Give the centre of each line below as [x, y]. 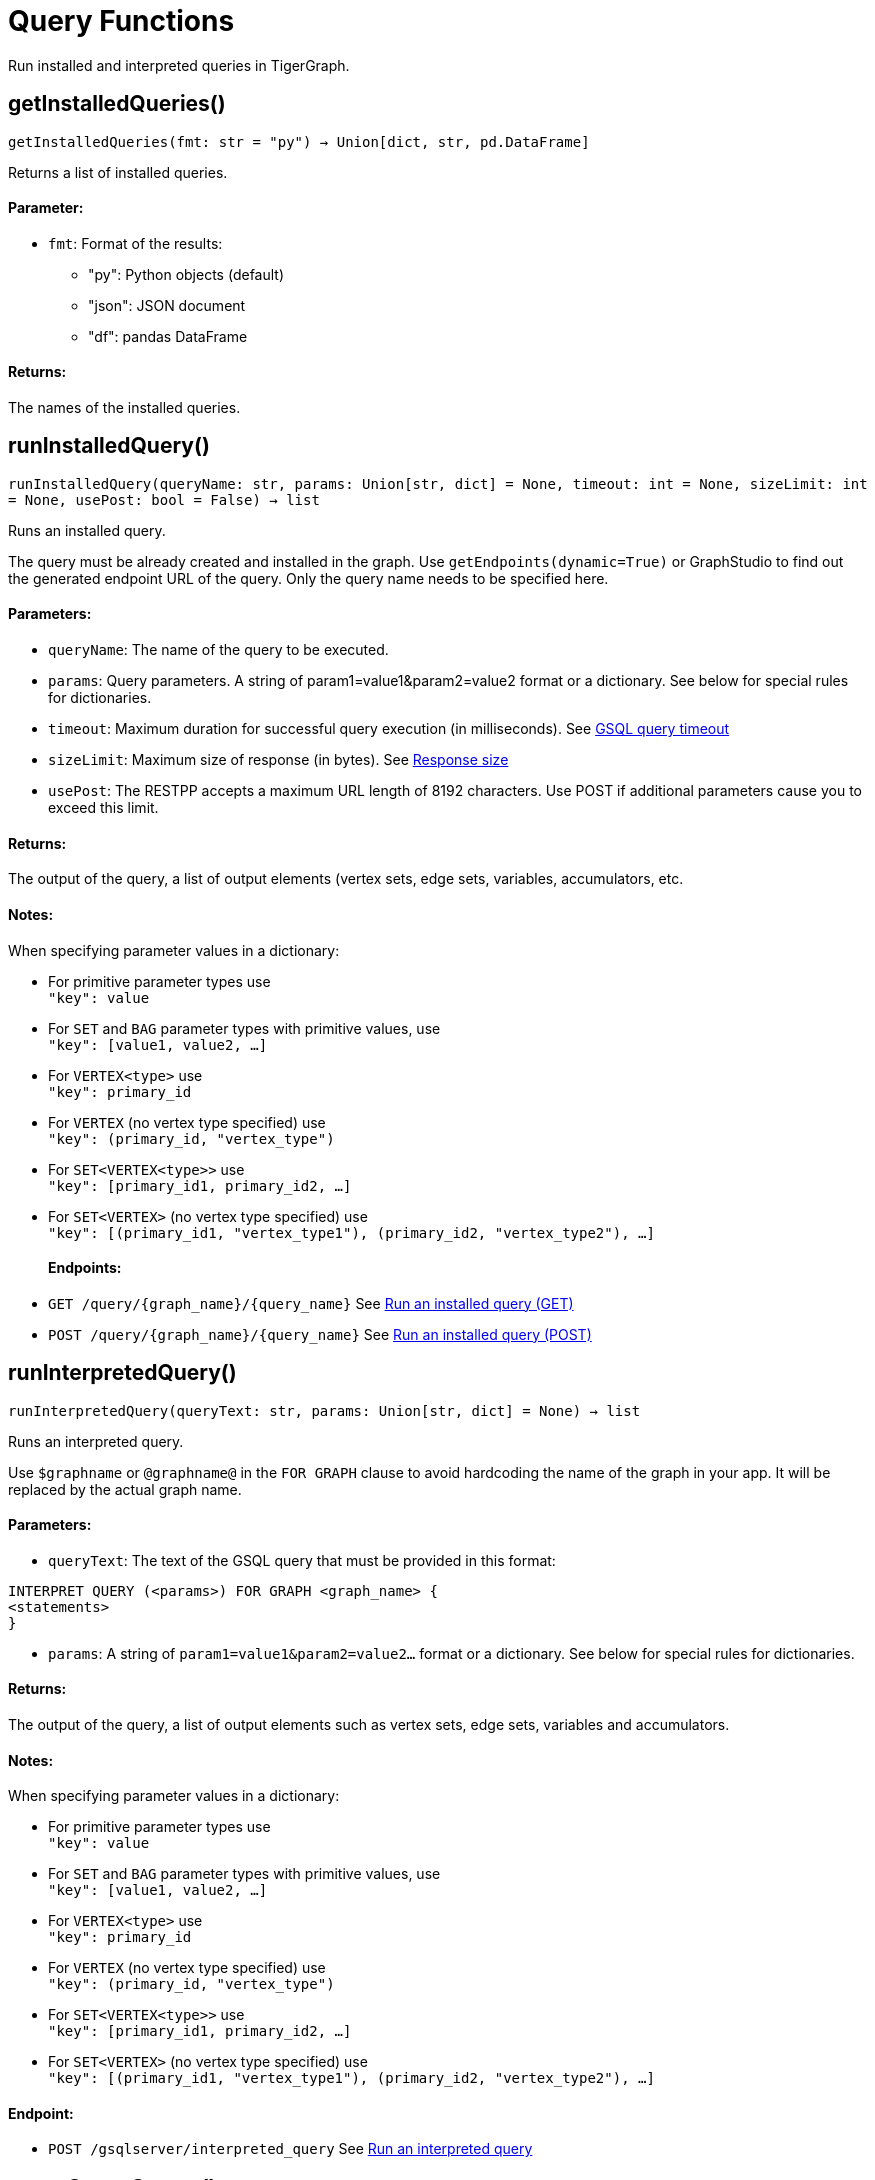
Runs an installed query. [87, 530]
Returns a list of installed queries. [118, 172]
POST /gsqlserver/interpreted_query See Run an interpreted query [290, 2149]
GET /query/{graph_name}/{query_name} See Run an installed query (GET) [311, 1303]
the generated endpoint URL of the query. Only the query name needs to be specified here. [308, 578]
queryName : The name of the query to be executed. [218, 650]
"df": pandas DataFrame [168, 336]
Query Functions [121, 21]
